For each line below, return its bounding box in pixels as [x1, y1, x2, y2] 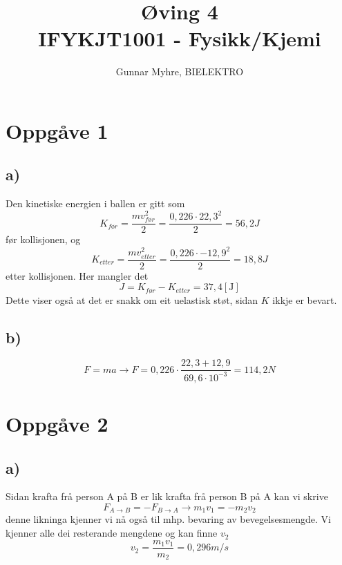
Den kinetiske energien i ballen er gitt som [6, 196, 185, 211]
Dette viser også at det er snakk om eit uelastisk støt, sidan [6, 292, 258, 307]
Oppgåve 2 [6, 410, 108, 438]
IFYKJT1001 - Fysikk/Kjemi [38, 24, 321, 52]
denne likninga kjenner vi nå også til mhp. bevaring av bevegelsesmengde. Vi [6, 512, 331, 526]
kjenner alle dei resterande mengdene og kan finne [6, 526, 218, 540]
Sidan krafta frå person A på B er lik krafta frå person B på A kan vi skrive [6, 489, 328, 504]
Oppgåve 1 [6, 116, 108, 144]
